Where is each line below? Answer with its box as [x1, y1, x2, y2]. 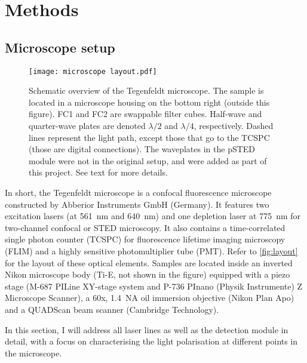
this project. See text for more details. [29, 166, 168, 179]
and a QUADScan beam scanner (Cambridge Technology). [5, 303, 219, 315]
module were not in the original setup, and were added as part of [29, 154, 267, 167]
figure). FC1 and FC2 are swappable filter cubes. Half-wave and [29, 107, 262, 120]
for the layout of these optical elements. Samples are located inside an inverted [5, 256, 293, 269]
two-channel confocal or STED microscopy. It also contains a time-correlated [5, 221, 285, 233]
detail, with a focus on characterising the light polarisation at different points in [5, 335, 298, 347]
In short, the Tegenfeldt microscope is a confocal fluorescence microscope [5, 186, 272, 198]
